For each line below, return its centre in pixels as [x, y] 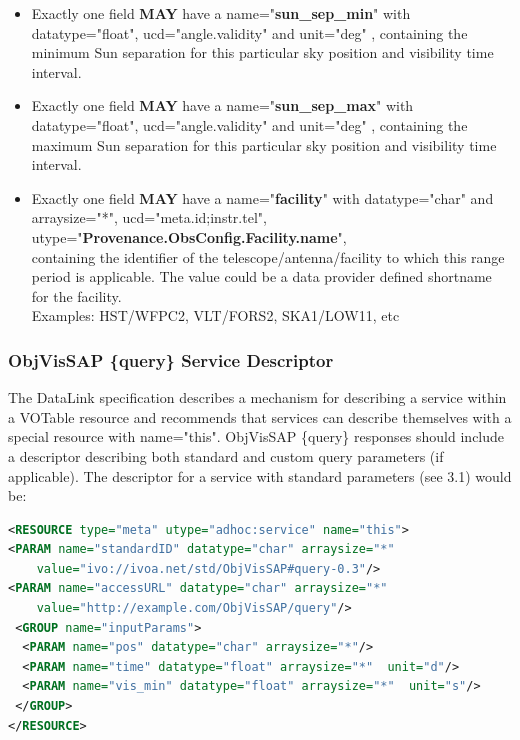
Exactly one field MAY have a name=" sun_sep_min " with [221, 13]
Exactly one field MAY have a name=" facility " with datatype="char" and [262, 197]
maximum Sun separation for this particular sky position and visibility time [264, 144]
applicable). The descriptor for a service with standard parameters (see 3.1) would [260, 475]
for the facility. [76, 295]
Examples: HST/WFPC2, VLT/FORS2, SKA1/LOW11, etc [215, 315]
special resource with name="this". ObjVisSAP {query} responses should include [256, 436]
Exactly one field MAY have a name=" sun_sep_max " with [222, 105]
